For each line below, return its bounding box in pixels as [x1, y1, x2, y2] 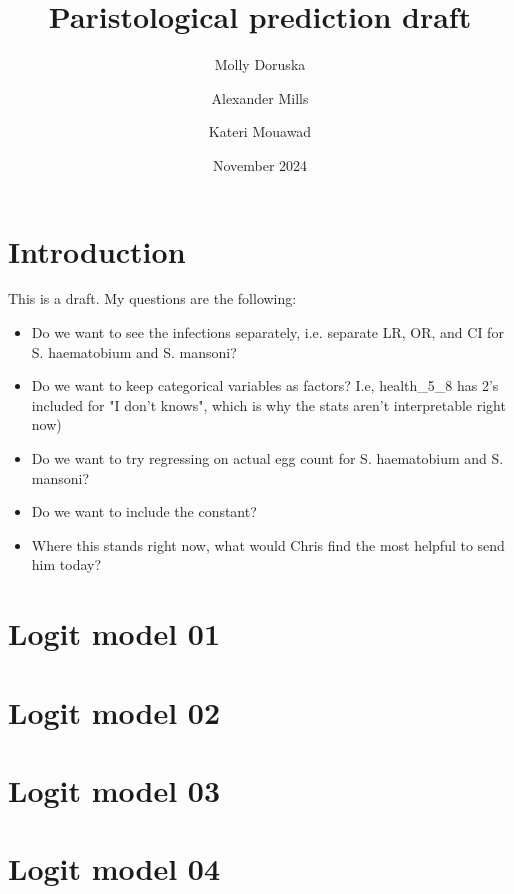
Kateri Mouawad [208, 121, 312, 142]
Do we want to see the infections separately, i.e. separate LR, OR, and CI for [31, 322, 504, 343]
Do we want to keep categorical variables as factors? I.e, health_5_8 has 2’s [31, 375, 499, 396]
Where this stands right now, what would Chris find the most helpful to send [31, 534, 505, 555]
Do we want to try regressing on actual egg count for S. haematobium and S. [31, 448, 504, 468]
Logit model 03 [8, 769, 221, 810]
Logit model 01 [8, 613, 221, 654]
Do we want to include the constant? [31, 501, 257, 522]
